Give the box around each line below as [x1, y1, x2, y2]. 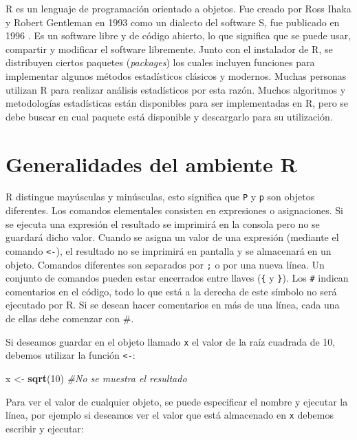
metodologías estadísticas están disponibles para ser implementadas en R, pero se [6, 96, 349, 110]
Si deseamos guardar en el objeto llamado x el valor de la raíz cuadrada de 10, [6, 334, 336, 348]
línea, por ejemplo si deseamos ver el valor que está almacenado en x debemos [6, 408, 334, 422]
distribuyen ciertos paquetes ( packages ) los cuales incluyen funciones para [6, 55, 315, 70]
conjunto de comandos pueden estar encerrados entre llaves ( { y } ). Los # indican [6, 271, 349, 285]
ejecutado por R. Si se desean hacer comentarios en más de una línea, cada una [6, 297, 340, 312]
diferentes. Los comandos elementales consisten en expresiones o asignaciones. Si [6, 203, 343, 218]
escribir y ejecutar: [6, 421, 84, 435]
